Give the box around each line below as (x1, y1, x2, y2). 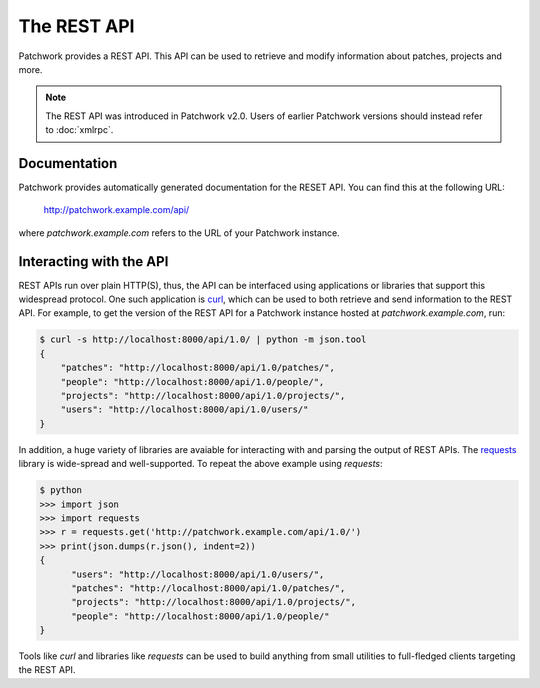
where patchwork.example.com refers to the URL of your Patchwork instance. (18, 226, 340, 239)
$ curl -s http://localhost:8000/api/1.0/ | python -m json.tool (39, 334, 367, 345)
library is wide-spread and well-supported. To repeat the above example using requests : (18, 458, 384, 470)
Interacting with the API (18, 253, 169, 270)
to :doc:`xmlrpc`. (45, 124, 114, 136)
